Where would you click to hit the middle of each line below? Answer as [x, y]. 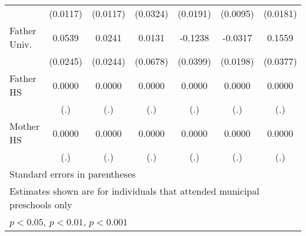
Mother [25, 126]
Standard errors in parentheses [73, 174]
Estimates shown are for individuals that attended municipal [134, 191]
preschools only [41, 204]
